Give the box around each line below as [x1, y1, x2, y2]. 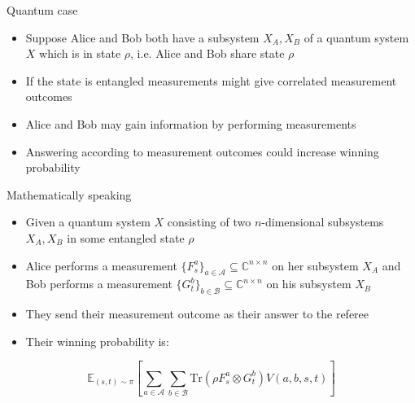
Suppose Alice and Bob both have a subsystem [25, 28, 260, 46]
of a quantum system [304, 28, 409, 46]
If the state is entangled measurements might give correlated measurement [25, 72, 397, 89]
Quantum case [7, 2, 78, 18]
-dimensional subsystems [261, 213, 384, 230]
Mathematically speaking [7, 186, 132, 203]
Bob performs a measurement [25, 275, 173, 292]
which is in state [39, 45, 121, 62]
